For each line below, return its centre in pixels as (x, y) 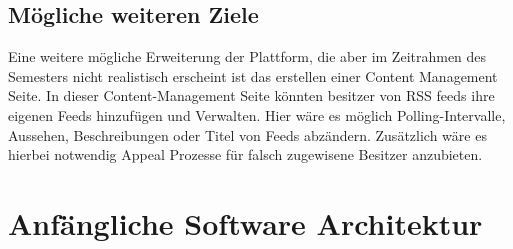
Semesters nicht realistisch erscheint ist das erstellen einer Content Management (253, 75)
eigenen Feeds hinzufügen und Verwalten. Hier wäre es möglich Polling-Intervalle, (257, 114)
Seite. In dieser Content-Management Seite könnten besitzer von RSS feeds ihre (251, 95)
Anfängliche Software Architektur (245, 222)
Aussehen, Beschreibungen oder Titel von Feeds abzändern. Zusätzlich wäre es (247, 134)
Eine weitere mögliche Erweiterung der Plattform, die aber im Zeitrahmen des (247, 56)
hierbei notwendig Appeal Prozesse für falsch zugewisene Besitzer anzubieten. (245, 154)
